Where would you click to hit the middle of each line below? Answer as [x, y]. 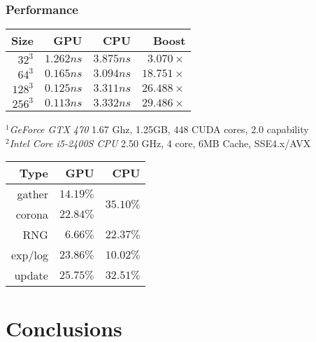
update [31, 275]
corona [32, 214]
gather [33, 194]
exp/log [30, 255]
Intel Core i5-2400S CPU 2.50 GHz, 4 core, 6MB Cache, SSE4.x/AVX [160, 143]
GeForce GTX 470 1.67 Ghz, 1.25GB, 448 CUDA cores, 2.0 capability [159, 129]
